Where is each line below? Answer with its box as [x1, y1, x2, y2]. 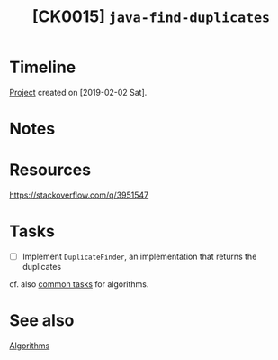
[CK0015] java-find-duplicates [31, 6, 271, 27]
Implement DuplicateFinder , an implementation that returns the [22, 251, 257, 262]
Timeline [9, 57, 76, 78]
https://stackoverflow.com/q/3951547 [9, 189, 149, 200]
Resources [9, 160, 92, 180]
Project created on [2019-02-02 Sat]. [9, 87, 148, 97]
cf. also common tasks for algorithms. [9, 279, 149, 290]
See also [9, 310, 75, 331]
